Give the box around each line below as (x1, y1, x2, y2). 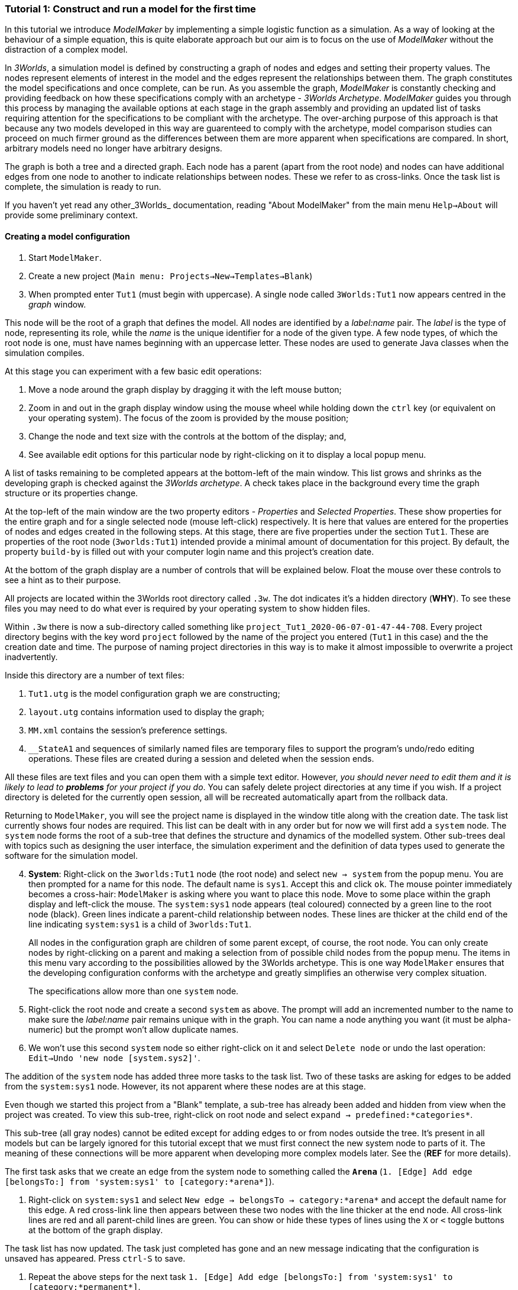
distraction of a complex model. (5, 44, 128, 55)
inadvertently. (5, 651, 58, 662)
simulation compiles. (5, 347, 85, 358)
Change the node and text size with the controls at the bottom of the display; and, (28, 431, 347, 441)
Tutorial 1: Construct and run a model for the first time (5, 3, 256, 15)
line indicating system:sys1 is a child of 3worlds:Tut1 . (28, 919, 252, 929)
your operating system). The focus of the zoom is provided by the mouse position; (28, 412, 349, 423)
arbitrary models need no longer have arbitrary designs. (5, 143, 222, 154)
